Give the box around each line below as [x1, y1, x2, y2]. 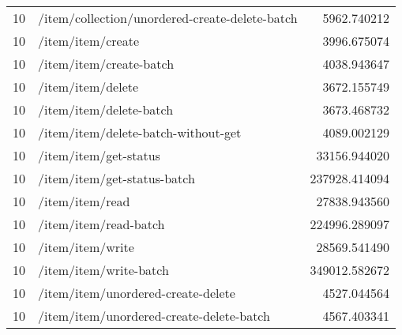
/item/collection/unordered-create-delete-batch [38, 9, 298, 27]
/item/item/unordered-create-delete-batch [38, 307, 270, 325]
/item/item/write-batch [38, 261, 169, 279]
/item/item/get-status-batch [38, 169, 195, 187]
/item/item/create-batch [38, 55, 175, 73]
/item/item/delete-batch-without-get [38, 123, 242, 141]
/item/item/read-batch [38, 215, 165, 233]
